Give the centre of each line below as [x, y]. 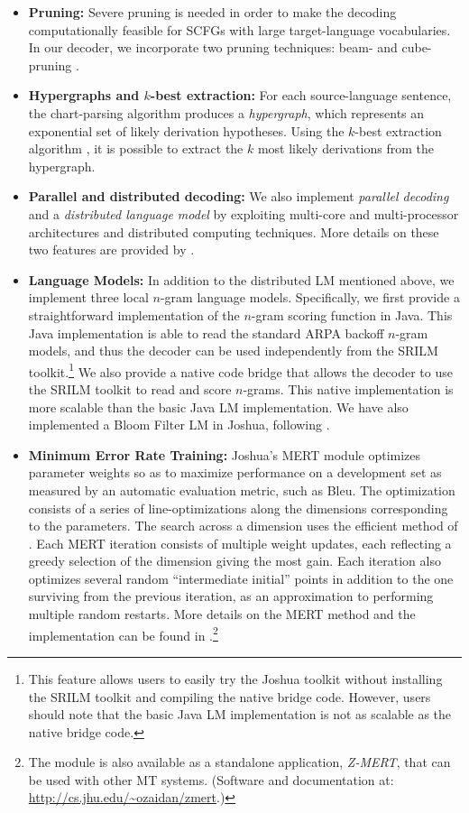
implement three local [88, 297]
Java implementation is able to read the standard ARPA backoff [206, 333]
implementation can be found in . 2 [123, 633]
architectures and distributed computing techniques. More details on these [234, 231]
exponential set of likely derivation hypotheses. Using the [186, 130]
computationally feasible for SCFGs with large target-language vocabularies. [239, 29]
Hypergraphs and [84, 95]
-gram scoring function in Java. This [352, 314]
